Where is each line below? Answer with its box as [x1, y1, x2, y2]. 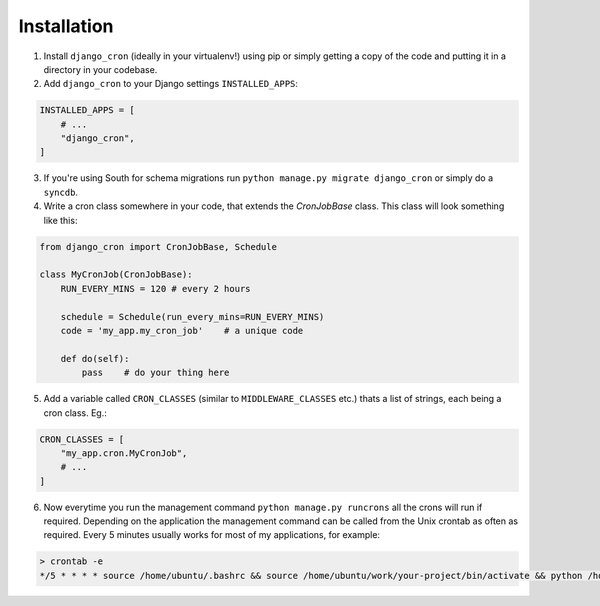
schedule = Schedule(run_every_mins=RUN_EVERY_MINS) [60, 311, 325, 322]
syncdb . [43, 186, 79, 198]
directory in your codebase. [43, 63, 158, 75]
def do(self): [60, 353, 130, 364]
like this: [43, 214, 78, 226]
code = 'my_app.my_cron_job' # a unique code [60, 325, 304, 336]
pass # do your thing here [81, 367, 230, 379]
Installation [18, 15, 114, 37]
